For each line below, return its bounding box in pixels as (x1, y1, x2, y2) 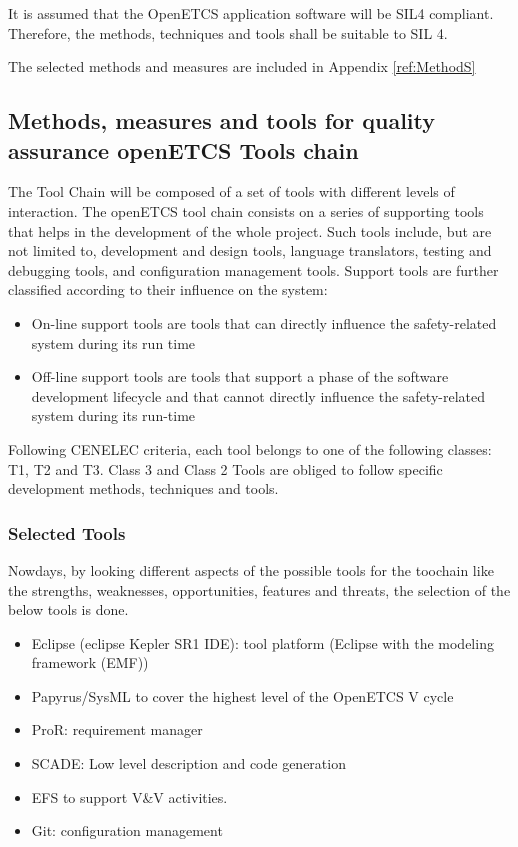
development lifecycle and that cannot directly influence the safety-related (31, 385, 486, 406)
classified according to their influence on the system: (8, 279, 328, 300)
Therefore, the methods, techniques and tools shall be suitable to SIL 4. (8, 22, 448, 43)
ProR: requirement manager (31, 719, 203, 740)
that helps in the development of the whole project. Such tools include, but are (8, 220, 492, 241)
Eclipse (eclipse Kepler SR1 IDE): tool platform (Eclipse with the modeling (31, 632, 494, 653)
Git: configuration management (31, 820, 223, 841)
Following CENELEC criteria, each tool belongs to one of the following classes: (8, 438, 492, 459)
